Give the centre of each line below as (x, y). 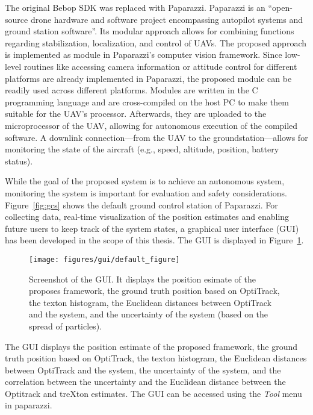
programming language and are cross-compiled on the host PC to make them (147, 101)
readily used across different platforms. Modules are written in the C (132, 90)
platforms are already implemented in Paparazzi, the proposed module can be (148, 78)
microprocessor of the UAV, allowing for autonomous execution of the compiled (151, 125)
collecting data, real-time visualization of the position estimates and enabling (147, 217)
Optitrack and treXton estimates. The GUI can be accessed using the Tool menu (153, 393)
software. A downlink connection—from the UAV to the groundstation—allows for (156, 137)
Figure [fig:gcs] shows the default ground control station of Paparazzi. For (141, 204)
